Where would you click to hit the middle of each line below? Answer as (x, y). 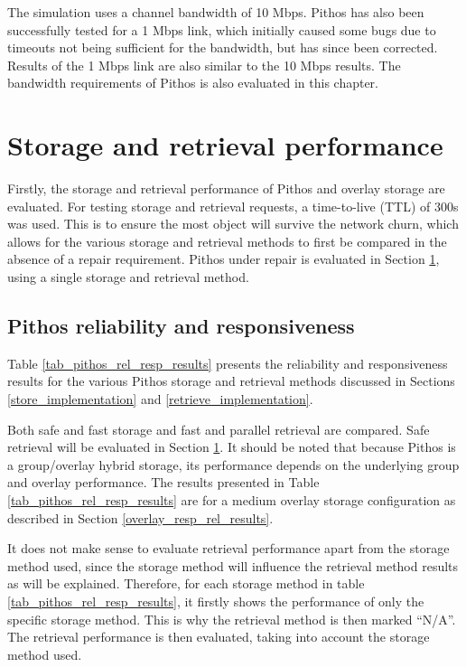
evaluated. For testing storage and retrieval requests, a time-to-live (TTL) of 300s (233, 206)
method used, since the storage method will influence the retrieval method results (233, 565)
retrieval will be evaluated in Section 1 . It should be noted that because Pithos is (232, 447)
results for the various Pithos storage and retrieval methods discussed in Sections (231, 381)
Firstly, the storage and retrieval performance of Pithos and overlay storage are (226, 188)
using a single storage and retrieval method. (128, 277)
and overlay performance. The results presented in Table (163, 482)
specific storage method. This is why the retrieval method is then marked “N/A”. (232, 619)
